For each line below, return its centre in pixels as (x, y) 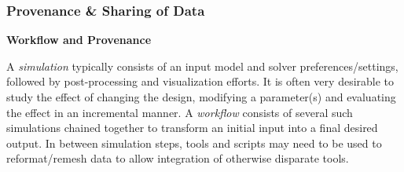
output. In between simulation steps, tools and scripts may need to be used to (194, 143)
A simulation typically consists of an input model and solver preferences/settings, (202, 66)
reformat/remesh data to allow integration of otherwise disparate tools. (178, 158)
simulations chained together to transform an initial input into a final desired (192, 128)
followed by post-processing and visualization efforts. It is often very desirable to (200, 81)
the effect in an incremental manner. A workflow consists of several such (180, 112)
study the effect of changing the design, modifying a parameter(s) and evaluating (201, 97)
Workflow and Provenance (79, 40)
